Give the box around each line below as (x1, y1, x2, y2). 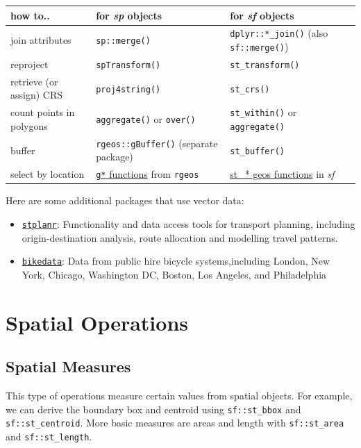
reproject (10, 56, 49, 71)
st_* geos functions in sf (230, 167, 335, 181)
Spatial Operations (6, 308, 189, 336)
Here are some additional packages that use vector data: (6, 193, 244, 208)
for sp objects (96, 8, 162, 22)
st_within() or (230, 105, 297, 119)
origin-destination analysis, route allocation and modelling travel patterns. (22, 230, 338, 244)
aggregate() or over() (96, 112, 196, 126)
